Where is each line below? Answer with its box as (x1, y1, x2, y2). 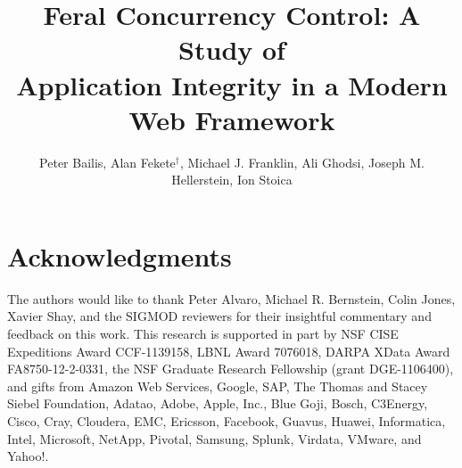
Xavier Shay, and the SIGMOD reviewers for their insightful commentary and (7, 307, 432, 325)
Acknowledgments (7, 237, 232, 274)
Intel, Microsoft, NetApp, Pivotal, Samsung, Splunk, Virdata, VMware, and (7, 429, 422, 447)
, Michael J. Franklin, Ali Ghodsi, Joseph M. (179, 152, 425, 171)
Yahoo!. (7, 447, 49, 465)
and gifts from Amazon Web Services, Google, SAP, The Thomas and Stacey (7, 376, 428, 395)
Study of (178, 31, 285, 68)
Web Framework (128, 101, 335, 137)
